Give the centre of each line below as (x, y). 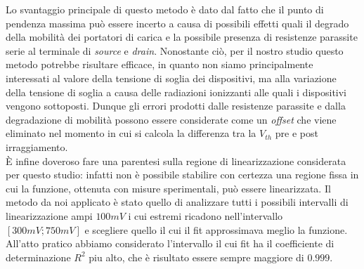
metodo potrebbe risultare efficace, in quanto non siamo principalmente (160, 64)
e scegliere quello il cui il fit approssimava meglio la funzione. (216, 229)
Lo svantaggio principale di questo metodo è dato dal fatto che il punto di (165, 9)
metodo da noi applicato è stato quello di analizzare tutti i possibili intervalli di (177, 202)
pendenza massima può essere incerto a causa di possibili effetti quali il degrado (177, 23)
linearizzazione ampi (49, 215)
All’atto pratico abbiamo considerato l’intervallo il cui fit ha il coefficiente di (170, 243)
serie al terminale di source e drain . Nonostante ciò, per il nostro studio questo (175, 50)
